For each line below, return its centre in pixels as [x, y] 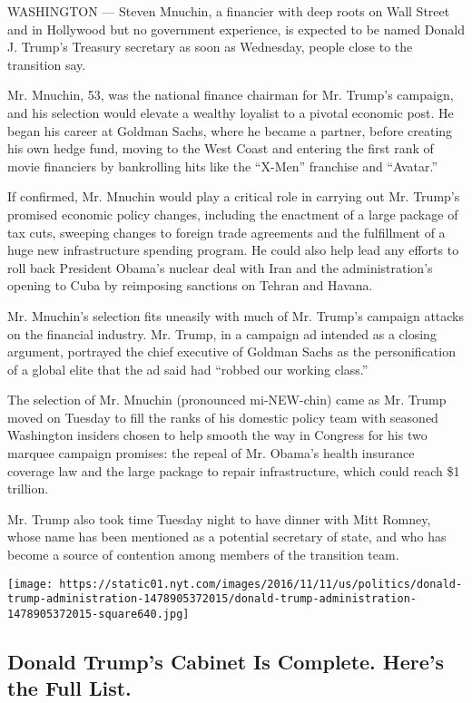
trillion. [28, 488]
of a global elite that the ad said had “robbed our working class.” [188, 369]
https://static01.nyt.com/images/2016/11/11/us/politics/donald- [261, 584]
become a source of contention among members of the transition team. [203, 555]
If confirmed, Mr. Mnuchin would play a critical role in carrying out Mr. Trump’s [234, 196]
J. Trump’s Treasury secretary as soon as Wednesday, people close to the [210, 47]
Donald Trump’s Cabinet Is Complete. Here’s [226, 661]
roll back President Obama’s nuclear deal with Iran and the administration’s [220, 267]
